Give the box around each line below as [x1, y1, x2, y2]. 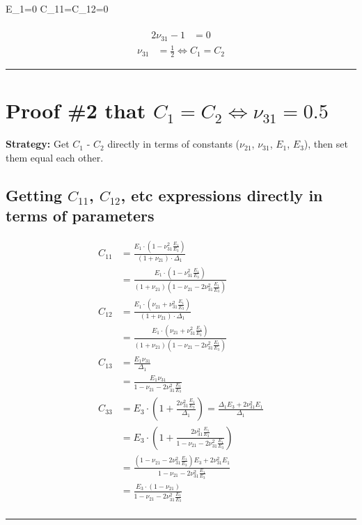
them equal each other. [6, 150, 104, 164]
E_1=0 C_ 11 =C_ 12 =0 [6, 1, 109, 15]
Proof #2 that [6, 96, 146, 125]
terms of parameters [6, 205, 155, 226]
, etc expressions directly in [120, 184, 323, 205]
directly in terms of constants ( [107, 136, 240, 151]
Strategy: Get [6, 136, 70, 151]
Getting [6, 184, 63, 205]
